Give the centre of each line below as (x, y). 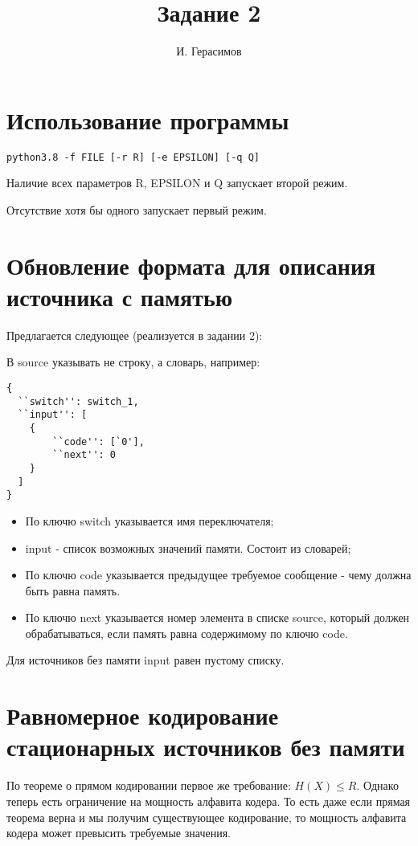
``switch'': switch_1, (78, 401)
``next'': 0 (84, 455)
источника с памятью (120, 296)
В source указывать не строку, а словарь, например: (133, 362)
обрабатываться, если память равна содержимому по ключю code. (186, 633)
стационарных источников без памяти (206, 747)
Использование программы (148, 119)
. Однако (377, 785)
